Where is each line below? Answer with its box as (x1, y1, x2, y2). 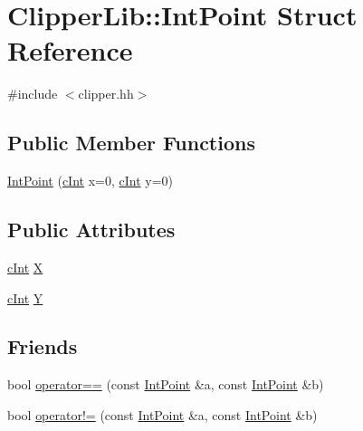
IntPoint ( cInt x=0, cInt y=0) (7, 171, 173, 190)
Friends (7, 332, 78, 360)
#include (7, 84, 58, 103)
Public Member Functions (7, 129, 255, 157)
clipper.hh (78, 84, 134, 103)
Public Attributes (7, 215, 176, 244)
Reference (7, 32, 133, 69)
